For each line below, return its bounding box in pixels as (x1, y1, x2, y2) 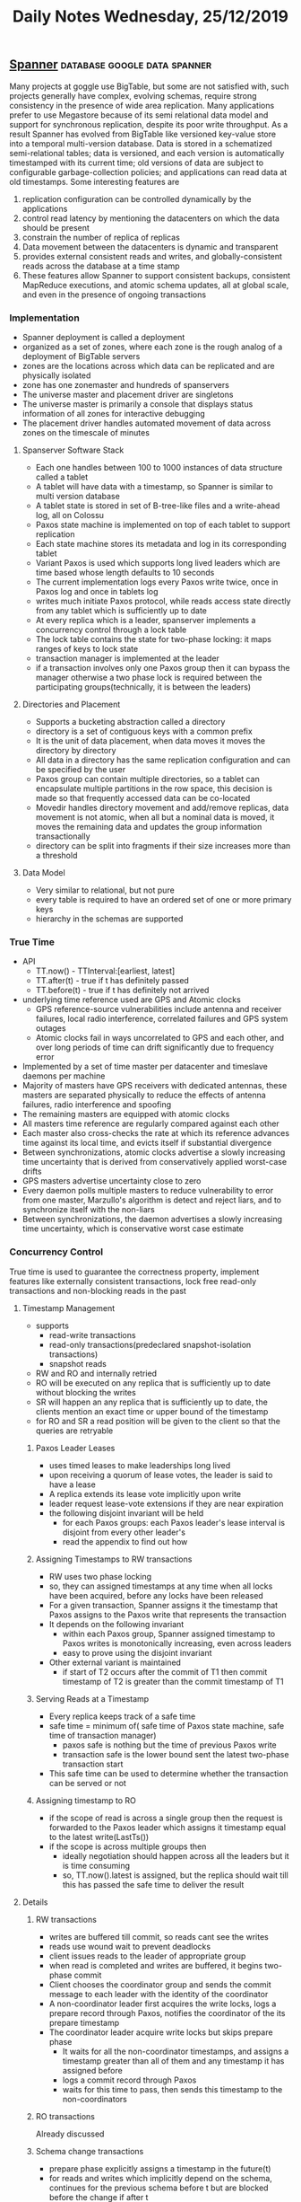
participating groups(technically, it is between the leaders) (35, 681, 252, 692)
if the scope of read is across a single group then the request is (48, 1812, 284, 1823)
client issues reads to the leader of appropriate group (48, 1951, 246, 1961)
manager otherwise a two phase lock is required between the (35, 672, 262, 683)
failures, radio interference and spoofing (21, 1099, 172, 1110)
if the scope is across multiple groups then (48, 1841, 207, 1852)
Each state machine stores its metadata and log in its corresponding (35, 538, 287, 549)
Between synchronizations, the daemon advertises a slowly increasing (21, 1214, 283, 1225)
